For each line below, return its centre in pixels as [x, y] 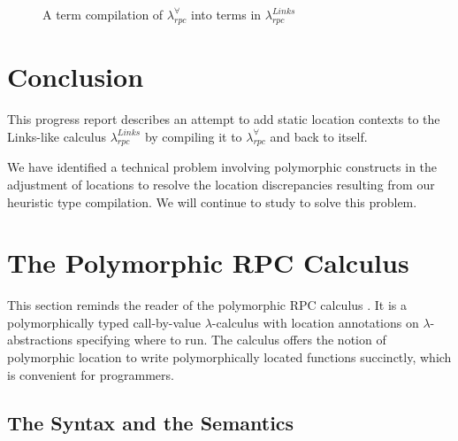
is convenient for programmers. [91, 374]
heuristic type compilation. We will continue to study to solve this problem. [212, 201]
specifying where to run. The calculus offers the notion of [231, 340]
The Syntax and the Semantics [151, 422]
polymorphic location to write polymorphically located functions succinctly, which [229, 357]
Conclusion [76, 76]
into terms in [226, 14]
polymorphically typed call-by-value [104, 322]
